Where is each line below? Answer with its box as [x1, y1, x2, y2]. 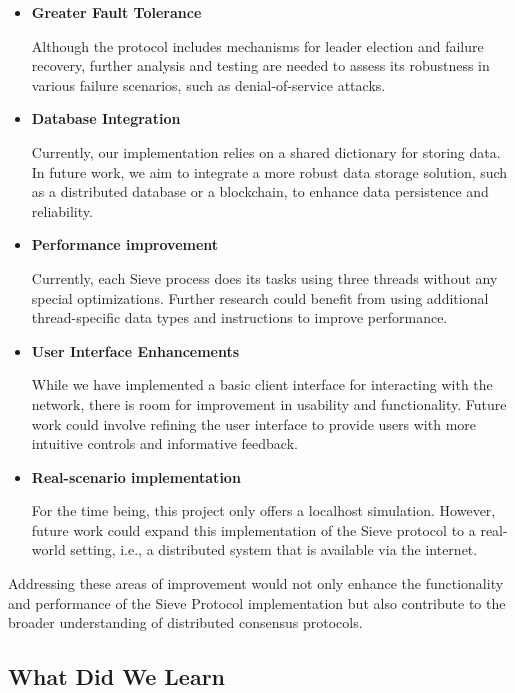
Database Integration [31, 108, 181, 129]
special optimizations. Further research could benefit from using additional [31, 287, 489, 308]
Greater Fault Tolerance [31, 2, 202, 22]
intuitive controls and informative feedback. [31, 433, 298, 454]
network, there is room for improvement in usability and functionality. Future [31, 393, 507, 414]
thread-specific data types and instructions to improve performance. [31, 307, 448, 328]
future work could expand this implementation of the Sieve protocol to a [31, 519, 476, 540]
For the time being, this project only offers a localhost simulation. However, [31, 500, 496, 521]
